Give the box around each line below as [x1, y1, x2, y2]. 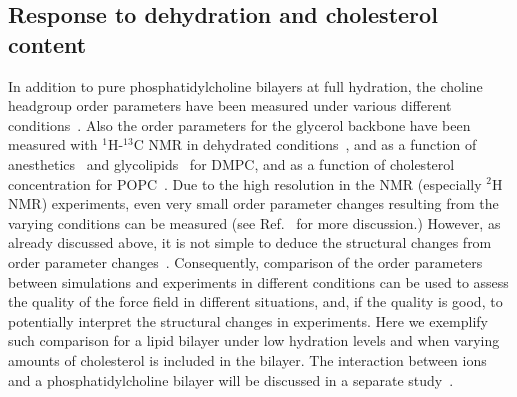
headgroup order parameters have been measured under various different [8, 95, 452, 116]
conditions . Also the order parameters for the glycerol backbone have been [8, 114, 471, 135]
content [8, 28, 87, 59]
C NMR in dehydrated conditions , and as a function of [133, 134, 477, 155]
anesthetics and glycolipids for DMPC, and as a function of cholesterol [8, 153, 455, 174]
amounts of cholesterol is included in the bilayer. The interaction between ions [8, 349, 487, 370]
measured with [8, 134, 98, 155]
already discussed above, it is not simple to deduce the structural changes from [8, 232, 492, 253]
